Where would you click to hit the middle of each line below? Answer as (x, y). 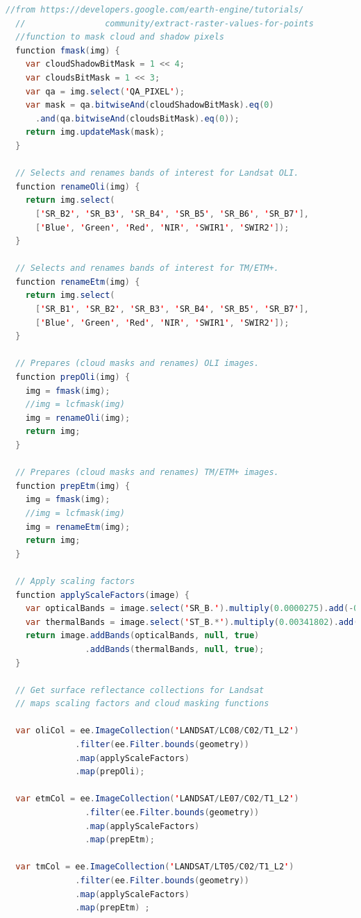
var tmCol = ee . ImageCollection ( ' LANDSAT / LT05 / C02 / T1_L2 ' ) (155, 867)
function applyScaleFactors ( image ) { (102, 595)
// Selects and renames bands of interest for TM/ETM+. (147, 268)
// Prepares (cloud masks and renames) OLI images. (137, 364)
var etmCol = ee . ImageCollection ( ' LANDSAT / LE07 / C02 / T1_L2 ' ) (157, 799)
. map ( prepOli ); (110, 772)
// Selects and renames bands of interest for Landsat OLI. (157, 173)
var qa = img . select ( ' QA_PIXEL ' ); (105, 91)
